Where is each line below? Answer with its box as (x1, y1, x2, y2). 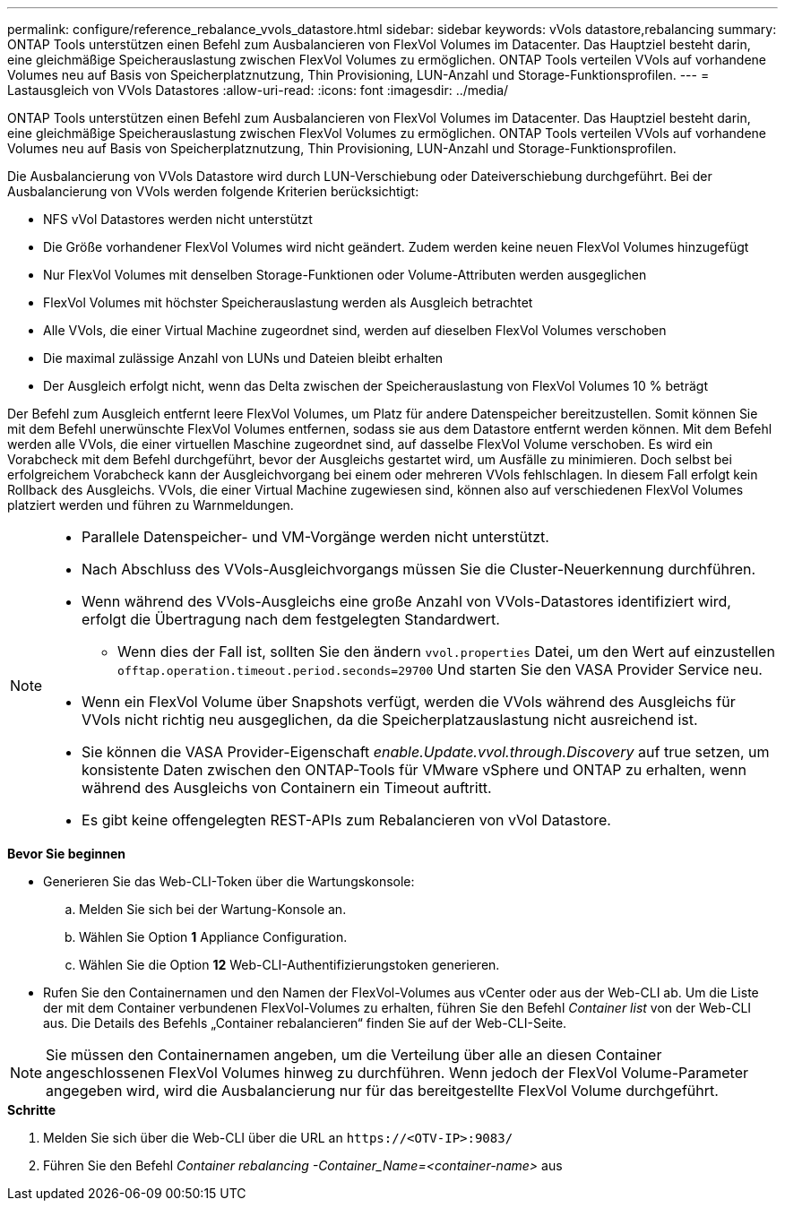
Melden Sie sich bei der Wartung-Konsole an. (79, 902, 347, 917)
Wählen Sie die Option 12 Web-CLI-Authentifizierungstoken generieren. (79, 957, 500, 972)
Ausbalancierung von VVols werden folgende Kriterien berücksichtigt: (7, 184, 419, 199)
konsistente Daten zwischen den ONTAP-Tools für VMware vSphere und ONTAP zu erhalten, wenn (82, 761, 746, 779)
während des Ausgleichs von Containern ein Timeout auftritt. (82, 779, 492, 797)
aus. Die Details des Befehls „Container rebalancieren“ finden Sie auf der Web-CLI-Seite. (43, 1015, 567, 1031)
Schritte (7, 1102, 56, 1117)
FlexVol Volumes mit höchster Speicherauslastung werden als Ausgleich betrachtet (43, 295, 533, 310)
